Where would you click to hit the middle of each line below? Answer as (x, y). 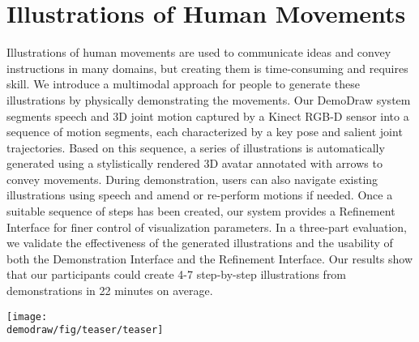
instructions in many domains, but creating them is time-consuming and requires (207, 68)
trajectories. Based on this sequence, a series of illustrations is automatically (196, 147)
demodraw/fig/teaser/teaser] (85, 330)
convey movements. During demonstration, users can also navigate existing (192, 179)
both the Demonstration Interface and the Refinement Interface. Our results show (209, 258)
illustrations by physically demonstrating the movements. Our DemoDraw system (209, 99)
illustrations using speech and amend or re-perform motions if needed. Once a (200, 195)
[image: (27, 316)
